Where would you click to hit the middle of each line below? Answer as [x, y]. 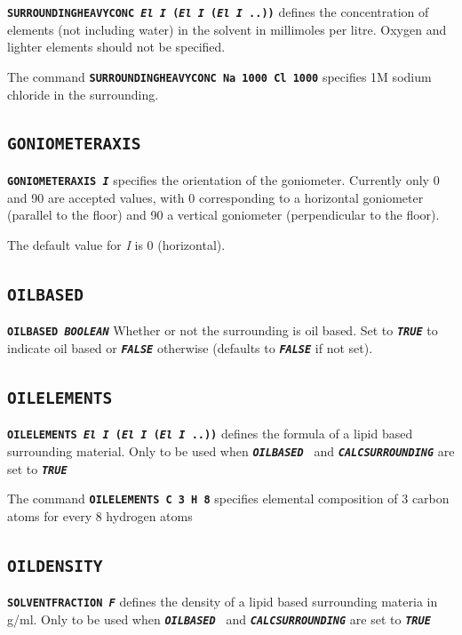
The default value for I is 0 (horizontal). [116, 244]
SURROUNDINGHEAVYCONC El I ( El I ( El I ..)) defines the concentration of [218, 12]
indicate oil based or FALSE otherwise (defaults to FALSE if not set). [190, 347]
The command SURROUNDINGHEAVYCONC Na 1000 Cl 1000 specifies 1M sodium [219, 76]
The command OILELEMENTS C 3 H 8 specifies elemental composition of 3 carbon [228, 498]
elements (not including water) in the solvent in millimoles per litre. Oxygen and [227, 29]
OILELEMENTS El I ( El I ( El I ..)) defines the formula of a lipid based [210, 434]
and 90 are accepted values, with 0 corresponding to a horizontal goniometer [215, 197]
